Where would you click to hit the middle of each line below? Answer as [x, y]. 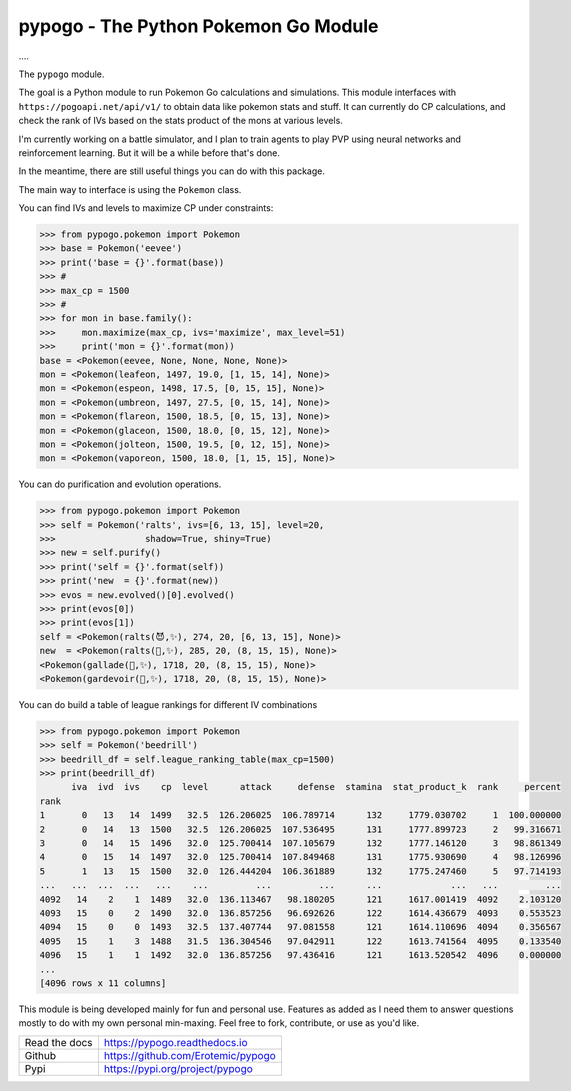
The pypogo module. [61, 74]
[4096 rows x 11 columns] [103, 983]
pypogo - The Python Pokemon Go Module [198, 26]
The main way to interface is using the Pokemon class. [130, 189]
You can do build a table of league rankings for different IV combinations [168, 704]
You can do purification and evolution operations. [120, 484]
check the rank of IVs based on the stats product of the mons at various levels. [181, 121]
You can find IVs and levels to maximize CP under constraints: [146, 208]
